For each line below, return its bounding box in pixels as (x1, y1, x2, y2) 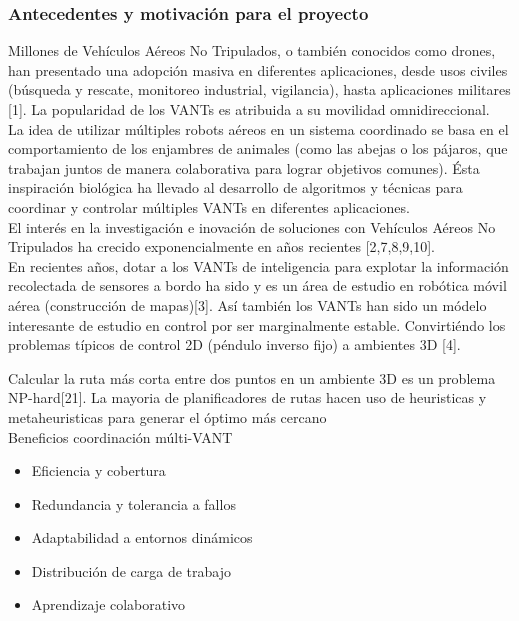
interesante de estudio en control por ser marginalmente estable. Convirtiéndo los (8, 314, 506, 335)
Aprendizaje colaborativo (31, 594, 186, 615)
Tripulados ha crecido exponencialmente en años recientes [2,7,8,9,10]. (8, 236, 435, 257)
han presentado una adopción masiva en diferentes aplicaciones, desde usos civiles (8, 59, 508, 80)
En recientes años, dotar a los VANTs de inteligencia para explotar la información (8, 255, 509, 276)
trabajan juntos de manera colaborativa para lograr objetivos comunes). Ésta (8, 157, 480, 178)
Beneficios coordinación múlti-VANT (8, 426, 233, 447)
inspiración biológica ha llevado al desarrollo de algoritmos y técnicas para (8, 177, 463, 198)
